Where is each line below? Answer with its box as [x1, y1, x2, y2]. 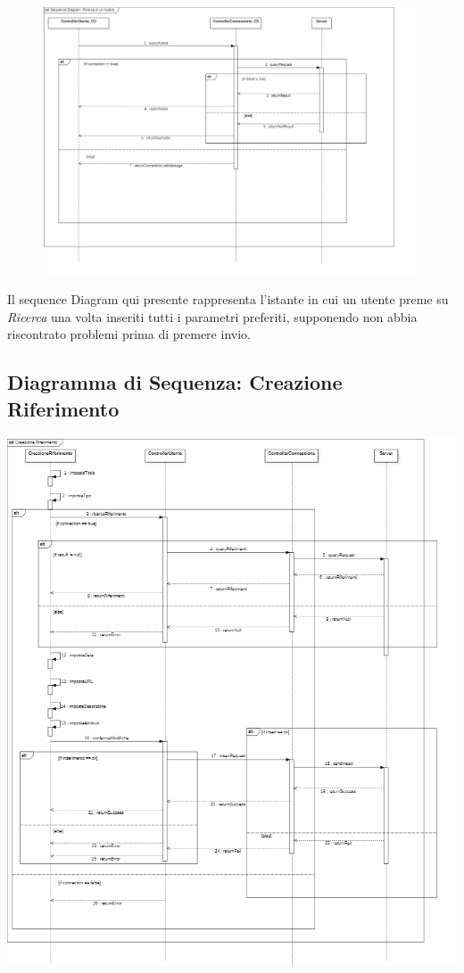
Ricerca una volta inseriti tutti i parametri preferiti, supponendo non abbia [7, 307, 418, 326]
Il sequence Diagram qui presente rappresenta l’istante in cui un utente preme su [7, 289, 449, 308]
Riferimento [7, 394, 120, 422]
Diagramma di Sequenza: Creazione [7, 368, 343, 396]
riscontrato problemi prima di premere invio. [7, 325, 251, 343]
